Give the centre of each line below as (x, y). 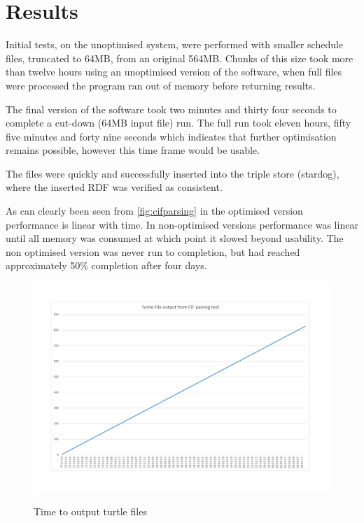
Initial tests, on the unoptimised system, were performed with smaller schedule (175, 44)
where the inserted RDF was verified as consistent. (114, 187)
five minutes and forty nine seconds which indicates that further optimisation (171, 136)
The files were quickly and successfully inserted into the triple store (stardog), (173, 173)
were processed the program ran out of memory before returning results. (161, 85)
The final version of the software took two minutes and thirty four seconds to (171, 109)
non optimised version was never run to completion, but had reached (153, 251)
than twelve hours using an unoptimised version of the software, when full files (174, 72)
